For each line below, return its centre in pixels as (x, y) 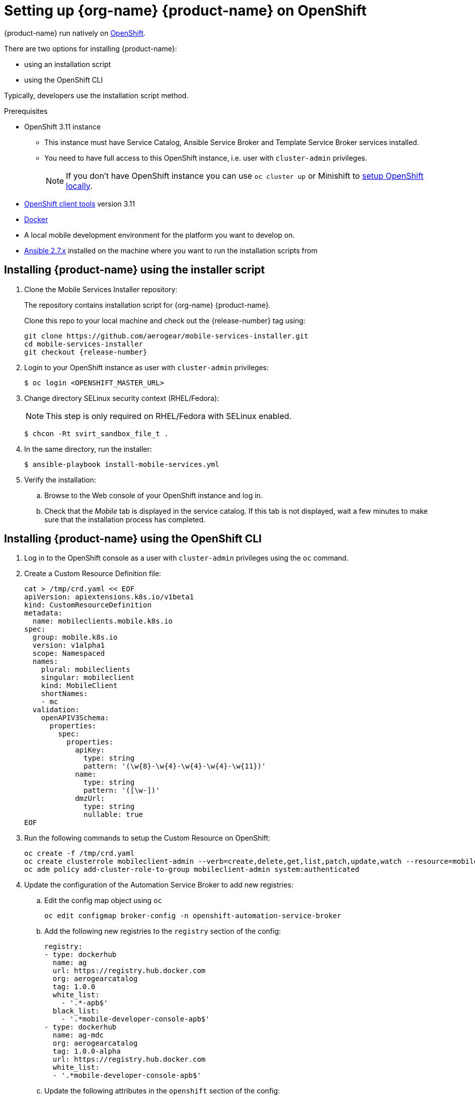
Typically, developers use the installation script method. (96, 95)
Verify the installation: (60, 479)
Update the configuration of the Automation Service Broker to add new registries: (159, 885)
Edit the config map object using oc (103, 901)
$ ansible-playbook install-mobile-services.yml (122, 464)
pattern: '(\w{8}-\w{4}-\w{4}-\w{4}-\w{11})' (175, 766)
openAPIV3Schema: (75, 718)
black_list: (76, 1011)
